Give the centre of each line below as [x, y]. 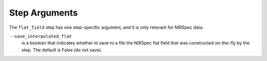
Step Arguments [44, 13]
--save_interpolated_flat [41, 36]
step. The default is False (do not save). [62, 50]
